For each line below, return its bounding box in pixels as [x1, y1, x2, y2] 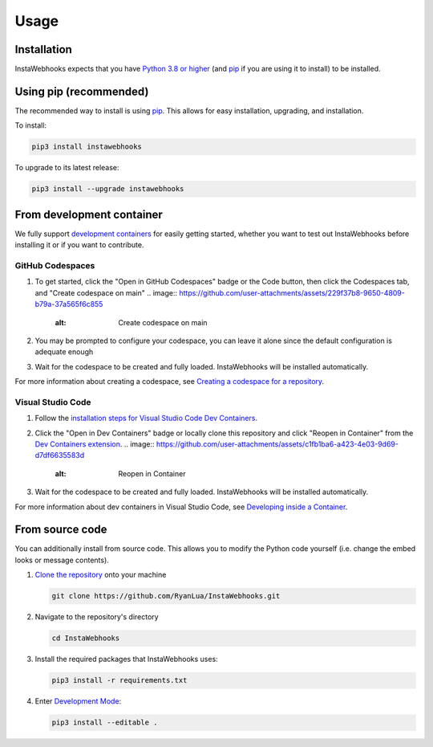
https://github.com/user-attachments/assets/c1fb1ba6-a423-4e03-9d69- [156, 439, 399, 449]
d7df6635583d [34, 451, 85, 460]
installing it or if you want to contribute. [14, 240, 144, 250]
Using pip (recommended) [14, 84, 149, 98]
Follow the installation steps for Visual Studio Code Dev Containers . [34, 414, 258, 423]
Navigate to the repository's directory [34, 612, 160, 622]
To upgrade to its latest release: [14, 163, 119, 173]
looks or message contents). [14, 555, 110, 565]
